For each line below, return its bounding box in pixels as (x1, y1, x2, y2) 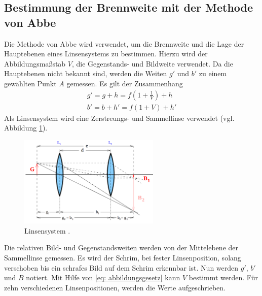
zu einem (199, 68, 227, 79)
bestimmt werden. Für (189, 272, 258, 283)
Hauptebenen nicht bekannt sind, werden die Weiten (4, 68, 167, 79)
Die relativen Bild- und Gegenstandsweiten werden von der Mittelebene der (4, 242, 239, 253)
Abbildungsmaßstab (4, 58, 66, 69)
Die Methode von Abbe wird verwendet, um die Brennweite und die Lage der (4, 38, 244, 49)
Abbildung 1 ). (4, 122, 48, 133)
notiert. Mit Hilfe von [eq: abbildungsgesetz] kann (26, 272, 180, 283)
